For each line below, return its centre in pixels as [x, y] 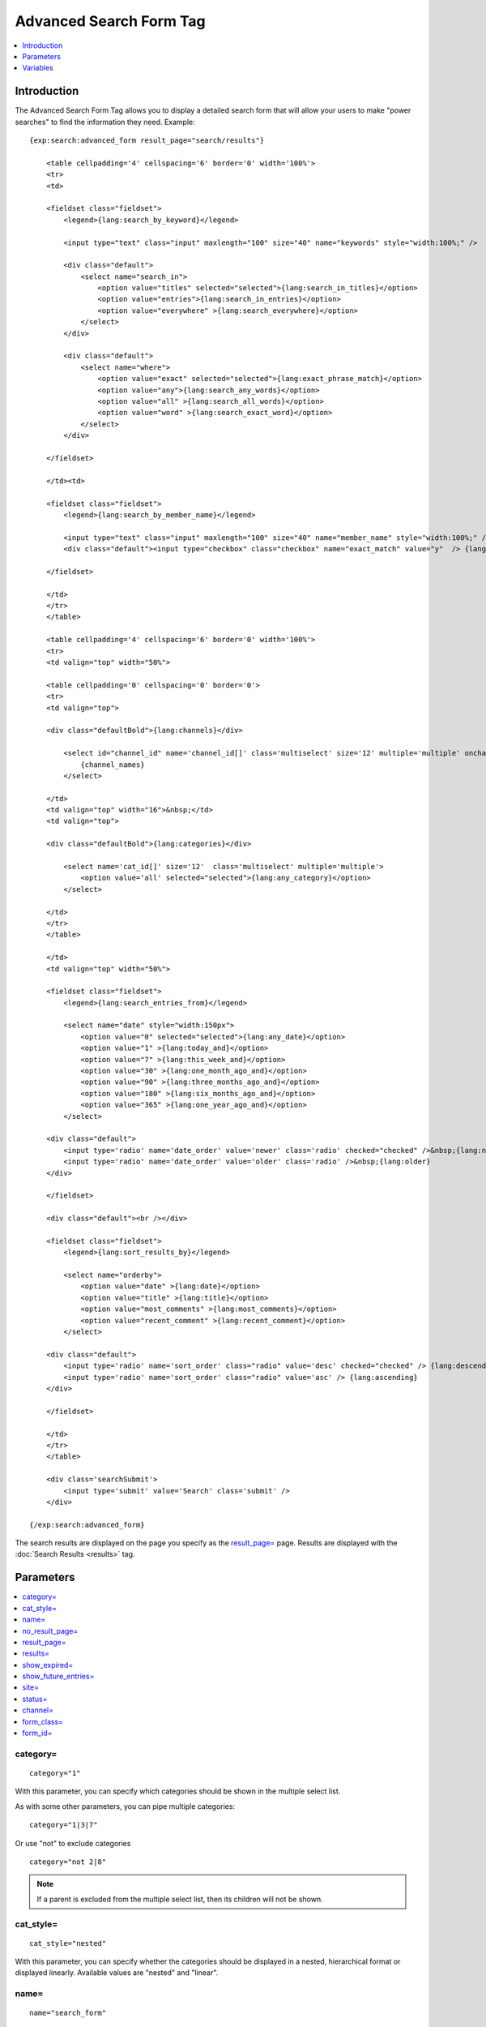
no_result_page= [50, 1631]
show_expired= [48, 1665]
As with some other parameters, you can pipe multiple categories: [125, 1806]
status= [35, 1699]
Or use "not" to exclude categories [73, 1843]
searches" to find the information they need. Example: [105, 122]
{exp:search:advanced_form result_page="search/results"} [147, 141]
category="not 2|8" [68, 1862]
